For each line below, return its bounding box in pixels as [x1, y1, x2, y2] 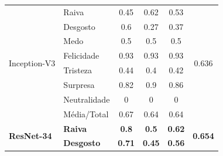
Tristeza [63, 64, 92, 76]
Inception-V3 [9, 56, 56, 69]
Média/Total [63, 107, 109, 120]
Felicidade [63, 49, 100, 62]
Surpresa [63, 78, 95, 90]
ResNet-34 [9, 129, 52, 141]
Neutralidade [63, 93, 110, 105]
